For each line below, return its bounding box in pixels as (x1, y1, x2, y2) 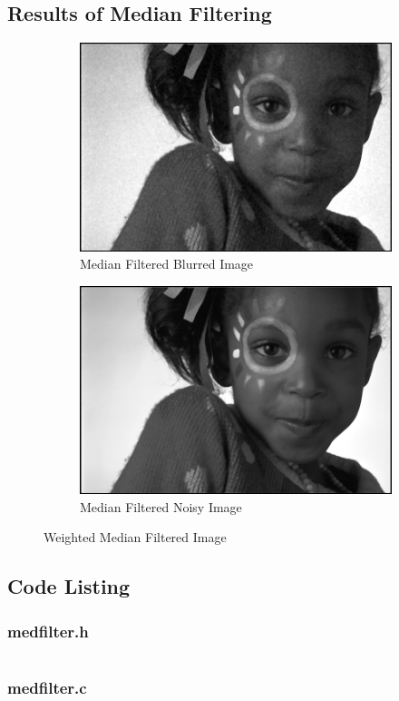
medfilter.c (7, 676, 87, 698)
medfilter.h (7, 619, 89, 642)
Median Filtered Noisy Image (80, 497, 242, 516)
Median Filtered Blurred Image (80, 254, 254, 273)
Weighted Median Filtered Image (44, 528, 227, 547)
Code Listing (7, 572, 131, 600)
